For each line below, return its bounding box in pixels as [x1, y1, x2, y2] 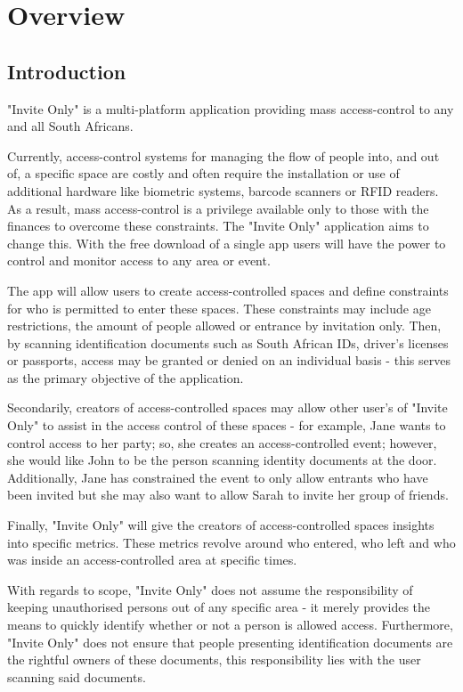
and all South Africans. [7, 117, 134, 135]
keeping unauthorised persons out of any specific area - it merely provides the [7, 598, 431, 616]
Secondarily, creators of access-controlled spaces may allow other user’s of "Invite [7, 398, 448, 417]
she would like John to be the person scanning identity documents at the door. [7, 451, 437, 469]
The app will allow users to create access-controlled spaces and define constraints [7, 281, 449, 299]
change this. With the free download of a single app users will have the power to [7, 233, 446, 252]
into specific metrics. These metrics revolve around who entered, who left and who [7, 533, 456, 551]
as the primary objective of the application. [7, 368, 244, 387]
